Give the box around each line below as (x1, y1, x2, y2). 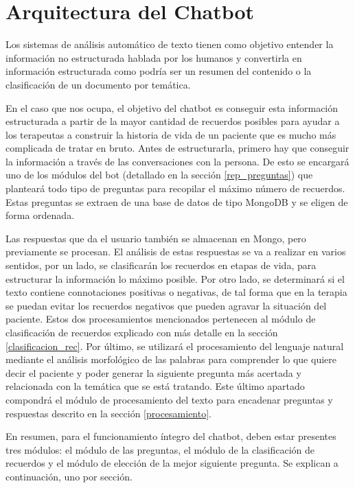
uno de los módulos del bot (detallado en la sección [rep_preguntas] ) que (5, 167, 313, 182)
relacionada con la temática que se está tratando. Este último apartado (5, 379, 305, 393)
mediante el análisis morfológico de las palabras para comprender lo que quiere (5, 352, 336, 367)
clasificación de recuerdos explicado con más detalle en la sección (5, 325, 278, 339)
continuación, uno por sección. (5, 469, 133, 483)
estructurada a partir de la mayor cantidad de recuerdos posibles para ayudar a (5, 114, 340, 128)
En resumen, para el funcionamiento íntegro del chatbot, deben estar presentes (5, 429, 336, 443)
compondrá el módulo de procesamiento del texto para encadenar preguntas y (5, 392, 333, 406)
